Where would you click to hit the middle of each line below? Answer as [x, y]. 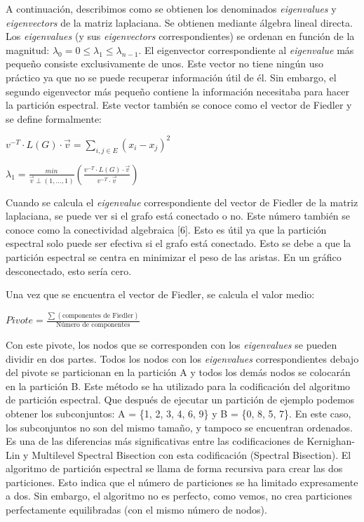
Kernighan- [331, 441]
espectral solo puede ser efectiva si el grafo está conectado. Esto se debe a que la [178, 243]
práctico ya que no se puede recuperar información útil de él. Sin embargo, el [171, 77]
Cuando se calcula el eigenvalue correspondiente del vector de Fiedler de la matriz [182, 202]
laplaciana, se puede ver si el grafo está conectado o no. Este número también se [178, 216]
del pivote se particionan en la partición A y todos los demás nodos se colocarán [178, 372]
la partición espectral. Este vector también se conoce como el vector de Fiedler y [179, 105]
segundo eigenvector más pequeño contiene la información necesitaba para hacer [177, 91]
